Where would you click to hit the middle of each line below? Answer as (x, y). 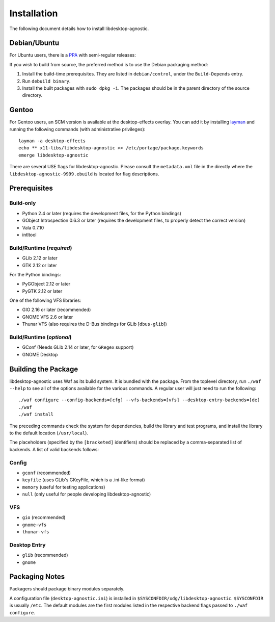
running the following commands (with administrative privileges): (77, 129)
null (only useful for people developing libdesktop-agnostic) (87, 494)
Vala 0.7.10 (33, 227)
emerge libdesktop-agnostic (53, 155)
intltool (29, 235)
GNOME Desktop (40, 354)
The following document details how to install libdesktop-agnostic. (79, 29)
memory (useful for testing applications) (64, 487)
